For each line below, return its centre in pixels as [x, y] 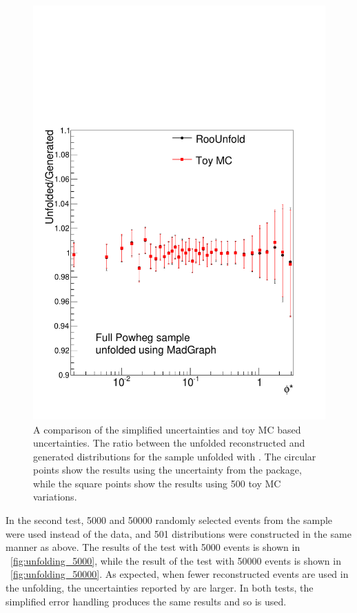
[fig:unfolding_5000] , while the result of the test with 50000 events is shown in [176, 560]
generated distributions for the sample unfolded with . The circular [175, 456]
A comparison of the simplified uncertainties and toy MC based [167, 429]
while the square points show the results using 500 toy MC [157, 483]
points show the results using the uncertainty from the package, [167, 470]
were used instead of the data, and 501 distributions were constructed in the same [178, 533]
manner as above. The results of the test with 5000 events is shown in [153, 547]
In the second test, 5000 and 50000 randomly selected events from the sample [169, 520]
